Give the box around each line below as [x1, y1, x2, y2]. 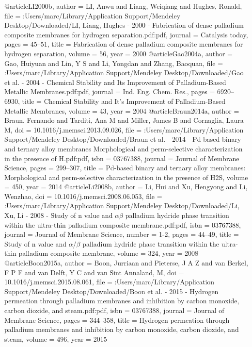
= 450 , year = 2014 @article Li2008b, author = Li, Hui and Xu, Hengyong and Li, [4, 182, 248, 192]
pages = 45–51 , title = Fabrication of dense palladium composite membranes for [4, 39, 243, 49]
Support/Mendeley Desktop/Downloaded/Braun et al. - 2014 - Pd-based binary [4, 134, 241, 144]
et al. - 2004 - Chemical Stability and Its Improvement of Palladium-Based [4, 77, 226, 87]
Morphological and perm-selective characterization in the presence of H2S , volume [4, 172, 248, 182]
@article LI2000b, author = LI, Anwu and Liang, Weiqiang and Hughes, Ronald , [4, 1, 242, 11]
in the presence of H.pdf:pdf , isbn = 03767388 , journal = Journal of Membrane [4, 153, 239, 163]
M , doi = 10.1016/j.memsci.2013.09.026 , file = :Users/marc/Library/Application [4, 124, 244, 134]
